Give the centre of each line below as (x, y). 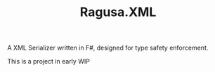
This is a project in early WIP (48, 62)
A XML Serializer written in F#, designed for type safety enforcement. (108, 48)
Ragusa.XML (118, 12)
